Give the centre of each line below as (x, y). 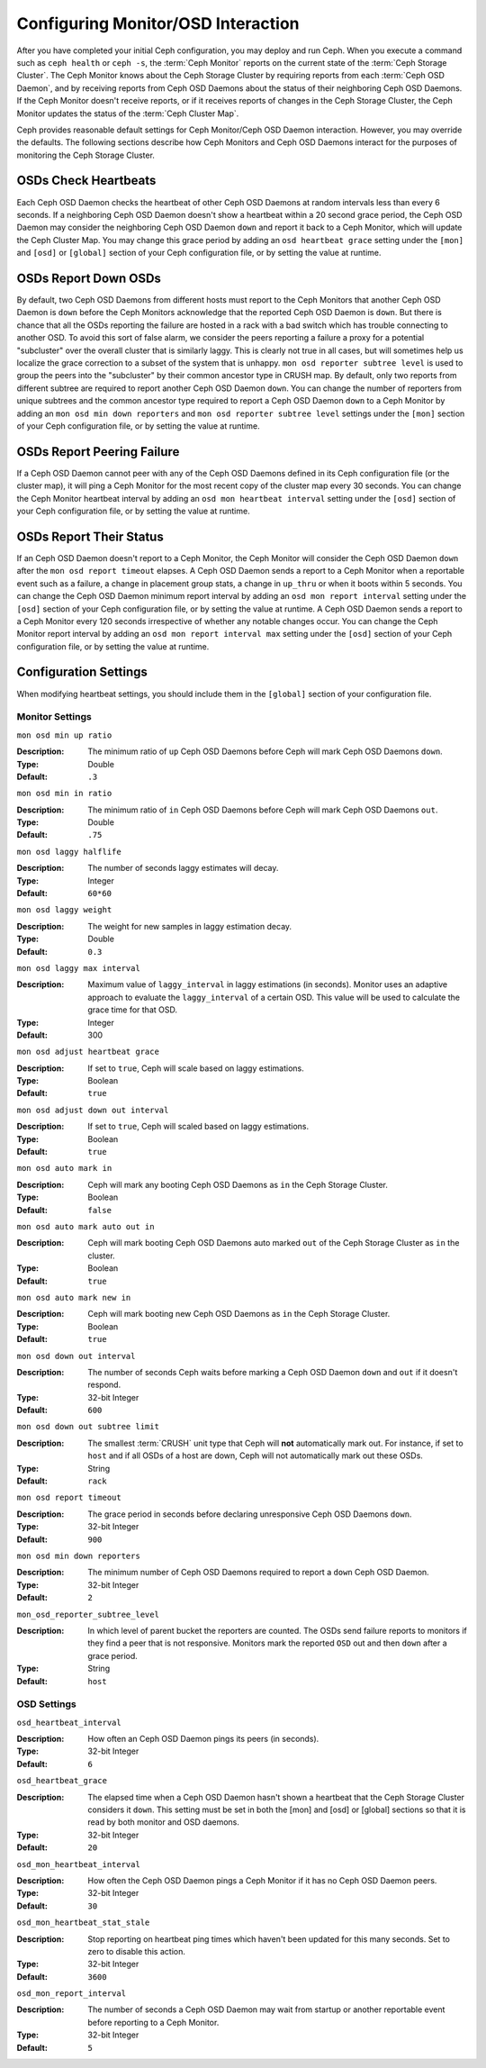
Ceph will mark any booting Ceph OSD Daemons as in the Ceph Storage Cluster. (238, 1184)
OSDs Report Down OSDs (89, 278)
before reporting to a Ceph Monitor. (153, 2022)
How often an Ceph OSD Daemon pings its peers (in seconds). (203, 1739)
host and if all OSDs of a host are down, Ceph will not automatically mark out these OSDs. (255, 1456)
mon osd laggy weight (64, 910)
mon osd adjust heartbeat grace (88, 1052)
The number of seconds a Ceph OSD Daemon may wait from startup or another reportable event (266, 2009)
